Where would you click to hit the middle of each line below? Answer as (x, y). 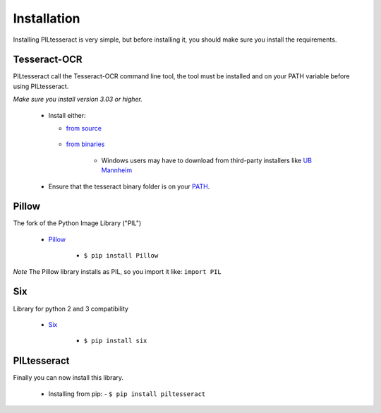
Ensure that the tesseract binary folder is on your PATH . (129, 186)
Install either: (67, 115)
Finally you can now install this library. (68, 378)
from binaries (85, 144)
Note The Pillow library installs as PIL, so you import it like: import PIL (117, 271)
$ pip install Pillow (121, 256)
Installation (47, 18)
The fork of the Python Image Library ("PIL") (77, 223)
